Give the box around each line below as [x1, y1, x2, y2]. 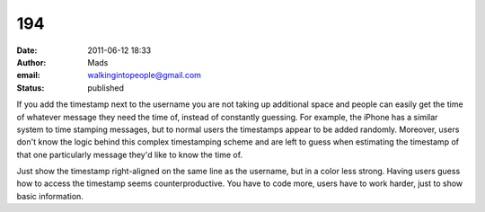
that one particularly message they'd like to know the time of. [16, 149, 242, 160]
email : [16, 70, 40, 81]
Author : [16, 57, 47, 67]
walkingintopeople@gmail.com [87, 70, 202, 81]
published [87, 82, 125, 93]
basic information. [16, 190, 84, 201]
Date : [16, 45, 38, 56]
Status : [16, 82, 45, 93]
